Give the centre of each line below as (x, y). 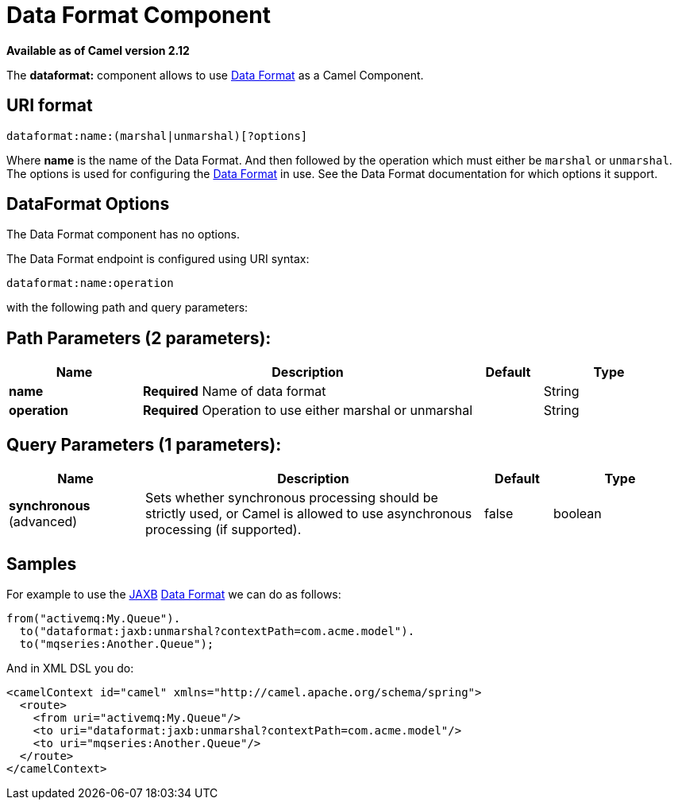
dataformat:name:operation (90, 283)
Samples (42, 564)
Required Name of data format (234, 391)
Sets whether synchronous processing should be (292, 498)
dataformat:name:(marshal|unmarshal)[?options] (157, 136)
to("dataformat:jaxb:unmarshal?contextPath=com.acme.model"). (217, 631)
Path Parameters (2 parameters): (139, 338)
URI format (50, 106)
